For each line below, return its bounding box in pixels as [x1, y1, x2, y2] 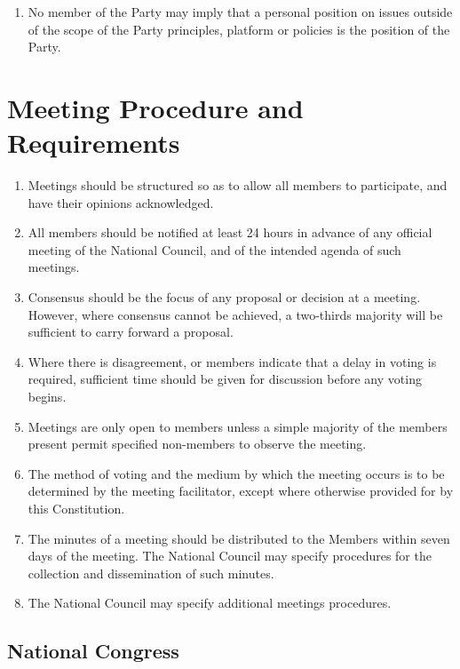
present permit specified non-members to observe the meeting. [28, 434, 367, 453]
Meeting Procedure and [7, 89, 304, 125]
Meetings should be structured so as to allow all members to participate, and [28, 176, 448, 195]
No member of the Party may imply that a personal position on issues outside [28, 3, 453, 20]
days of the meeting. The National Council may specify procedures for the [28, 546, 432, 565]
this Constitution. [28, 499, 125, 517]
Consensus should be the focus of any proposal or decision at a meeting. [28, 288, 421, 307]
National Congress [7, 637, 179, 665]
